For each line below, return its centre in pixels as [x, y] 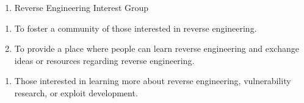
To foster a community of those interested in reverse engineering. [136, 28]
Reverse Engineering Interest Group [81, 7]
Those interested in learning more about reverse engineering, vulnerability [153, 81]
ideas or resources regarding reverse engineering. [104, 60]
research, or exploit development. [76, 92]
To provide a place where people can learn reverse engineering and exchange [157, 48]
